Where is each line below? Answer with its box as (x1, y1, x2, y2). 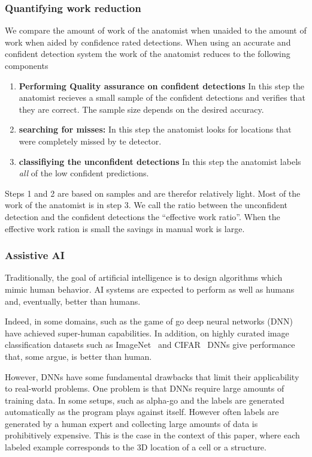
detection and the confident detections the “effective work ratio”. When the (5, 210, 280, 223)
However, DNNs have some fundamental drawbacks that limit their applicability (5, 370, 299, 383)
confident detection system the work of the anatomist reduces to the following (5, 47, 290, 60)
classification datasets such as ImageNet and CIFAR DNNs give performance (5, 338, 295, 351)
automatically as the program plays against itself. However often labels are (5, 405, 279, 418)
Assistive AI (5, 248, 65, 263)
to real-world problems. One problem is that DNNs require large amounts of (5, 382, 284, 395)
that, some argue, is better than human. (5, 350, 152, 362)
